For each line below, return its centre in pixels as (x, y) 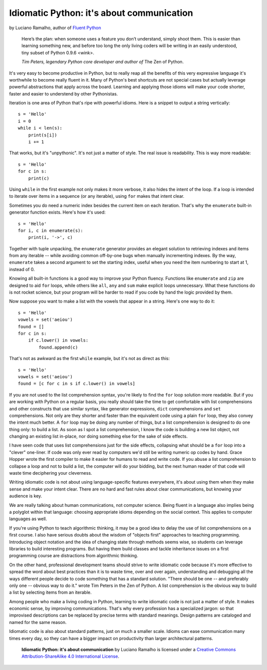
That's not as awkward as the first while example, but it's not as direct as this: (89, 358)
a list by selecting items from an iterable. (50, 592)
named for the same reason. (38, 622)
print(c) (39, 178)
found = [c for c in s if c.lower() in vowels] (77, 384)
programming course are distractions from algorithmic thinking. (74, 556)
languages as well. (28, 519)
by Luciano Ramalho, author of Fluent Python (55, 28)
